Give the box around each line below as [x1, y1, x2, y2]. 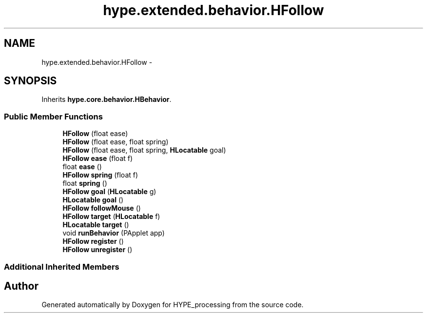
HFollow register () [62, 237, 124, 246]
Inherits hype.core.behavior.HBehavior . [41, 95, 172, 104]
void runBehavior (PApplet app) [62, 229, 165, 238]
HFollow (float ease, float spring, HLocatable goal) [62, 146, 226, 155]
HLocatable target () [62, 220, 129, 229]
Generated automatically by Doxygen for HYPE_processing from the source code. [41, 300, 304, 309]
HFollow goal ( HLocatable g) [62, 187, 156, 196]
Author [4, 279, 39, 292]
